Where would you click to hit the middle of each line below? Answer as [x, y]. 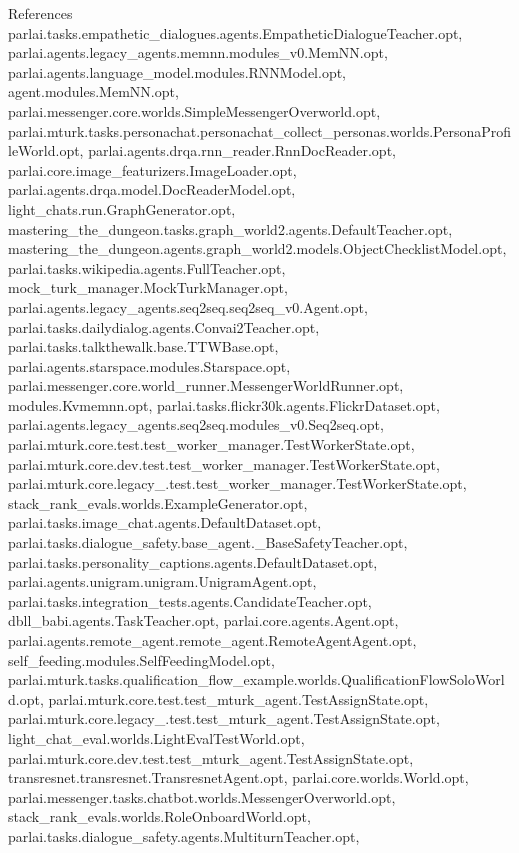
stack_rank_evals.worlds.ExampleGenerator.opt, [158, 502]
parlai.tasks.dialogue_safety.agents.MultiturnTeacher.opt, [184, 835]
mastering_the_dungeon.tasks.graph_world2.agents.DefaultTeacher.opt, [230, 228]
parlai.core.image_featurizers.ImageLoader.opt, [152, 169]
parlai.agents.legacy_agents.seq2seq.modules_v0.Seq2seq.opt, [196, 424]
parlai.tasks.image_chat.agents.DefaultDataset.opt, [165, 522]
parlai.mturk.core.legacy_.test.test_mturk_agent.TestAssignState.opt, [224, 718]
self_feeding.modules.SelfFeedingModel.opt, [141, 659]
